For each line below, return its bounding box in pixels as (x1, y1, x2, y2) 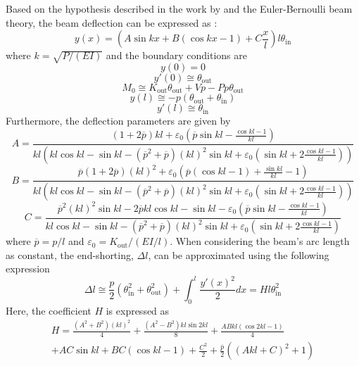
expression (6, 261, 50, 276)
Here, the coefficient (6, 303, 92, 317)
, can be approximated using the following (148, 247, 329, 262)
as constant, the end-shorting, (6, 247, 134, 262)
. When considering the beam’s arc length (170, 234, 350, 248)
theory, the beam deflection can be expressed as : (6, 15, 218, 30)
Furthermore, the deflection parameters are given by (6, 113, 231, 128)
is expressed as (106, 303, 170, 317)
